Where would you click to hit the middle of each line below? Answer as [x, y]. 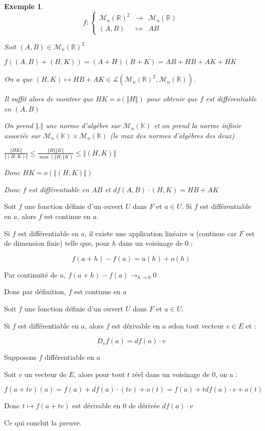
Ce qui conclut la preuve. [43, 422]
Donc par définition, [35, 291]
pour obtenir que [172, 99]
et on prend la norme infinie [197, 125]
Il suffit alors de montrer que [49, 99]
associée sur [22, 136]
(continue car [216, 233]
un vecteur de [45, 374]
